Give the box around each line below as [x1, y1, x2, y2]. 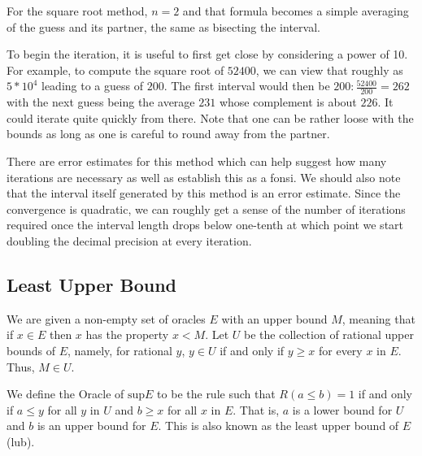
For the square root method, [7, 2, 148, 19]
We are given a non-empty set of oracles [7, 310, 206, 327]
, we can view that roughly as [255, 61, 403, 78]
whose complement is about [219, 93, 357, 111]
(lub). [7, 432, 35, 449]
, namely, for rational [67, 341, 172, 358]
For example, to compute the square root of [7, 61, 224, 78]
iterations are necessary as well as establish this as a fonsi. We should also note [7, 168, 401, 185]
